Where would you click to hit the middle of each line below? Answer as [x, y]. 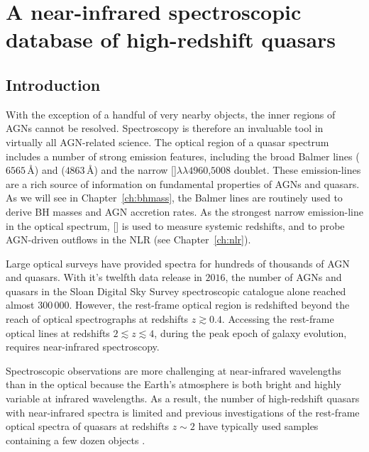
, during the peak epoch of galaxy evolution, [250, 332]
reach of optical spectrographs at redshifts [97, 319]
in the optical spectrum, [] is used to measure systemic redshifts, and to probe [175, 225]
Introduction [53, 84]
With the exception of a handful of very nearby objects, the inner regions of [171, 114]
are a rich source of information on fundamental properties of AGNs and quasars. [183, 183]
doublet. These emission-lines [297, 170]
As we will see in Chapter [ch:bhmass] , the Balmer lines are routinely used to [174, 198]
